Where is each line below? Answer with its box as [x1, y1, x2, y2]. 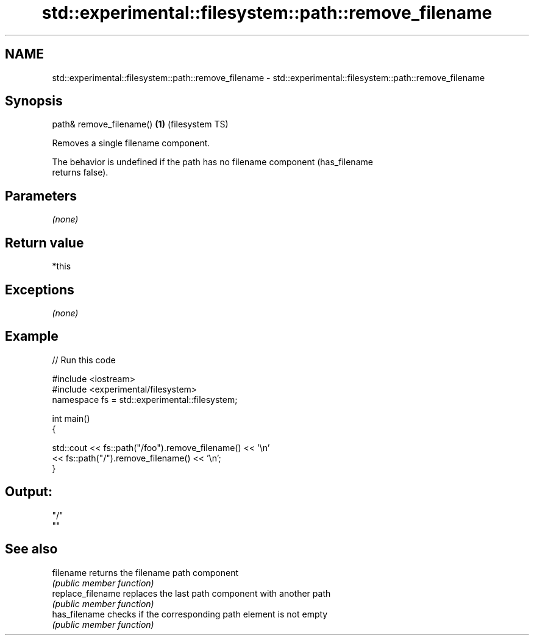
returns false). [52, 167, 109, 178]
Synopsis [5, 93, 63, 109]
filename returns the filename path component [52, 567, 239, 578]
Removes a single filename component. [52, 138, 210, 149]
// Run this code [52, 354, 116, 365]
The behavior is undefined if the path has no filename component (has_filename [52, 157, 373, 168]
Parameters [5, 188, 77, 204]
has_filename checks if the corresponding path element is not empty [52, 608, 328, 619]
